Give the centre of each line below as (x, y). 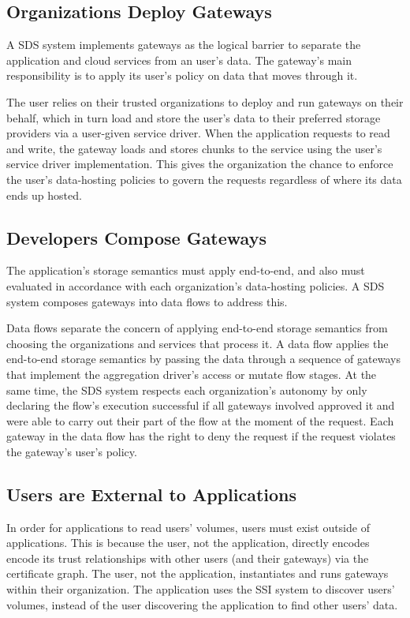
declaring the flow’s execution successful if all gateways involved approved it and (201, 405)
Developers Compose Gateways (136, 237)
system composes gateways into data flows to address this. (147, 301)
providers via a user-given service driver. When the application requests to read (198, 133)
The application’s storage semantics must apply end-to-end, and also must (186, 270)
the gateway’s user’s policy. (72, 451)
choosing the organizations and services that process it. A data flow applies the (198, 343)
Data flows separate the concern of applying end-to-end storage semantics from (197, 328)
